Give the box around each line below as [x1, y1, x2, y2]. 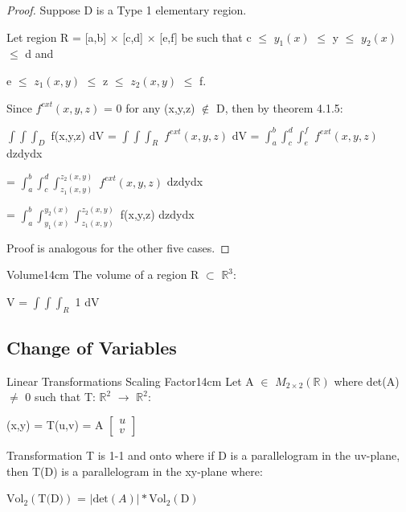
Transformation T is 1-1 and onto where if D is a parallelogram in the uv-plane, [6, 446, 400, 463]
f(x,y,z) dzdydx [120, 206, 195, 223]
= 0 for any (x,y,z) [103, 99, 195, 116]
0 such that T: [25, 388, 96, 405]
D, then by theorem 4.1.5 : [215, 99, 343, 116]
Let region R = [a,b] [6, 28, 107, 45]
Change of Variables [6, 334, 177, 359]
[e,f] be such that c [159, 28, 252, 45]
